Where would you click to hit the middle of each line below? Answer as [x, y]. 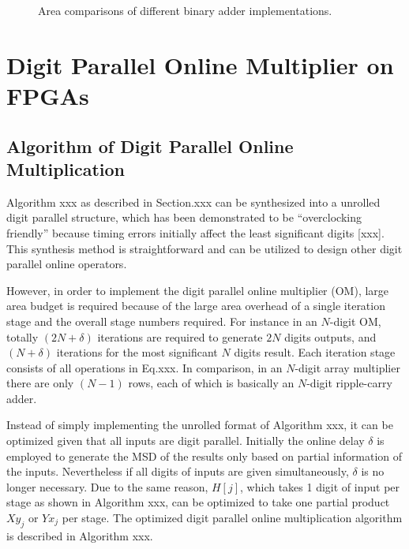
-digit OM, [355, 321]
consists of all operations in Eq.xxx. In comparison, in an [144, 367]
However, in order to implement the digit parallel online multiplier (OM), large [198, 290]
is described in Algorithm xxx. [80, 535]
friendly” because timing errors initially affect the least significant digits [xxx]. [195, 232]
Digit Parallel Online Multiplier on [200, 64]
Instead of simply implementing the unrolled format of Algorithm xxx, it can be [200, 425]
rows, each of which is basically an [211, 383]
